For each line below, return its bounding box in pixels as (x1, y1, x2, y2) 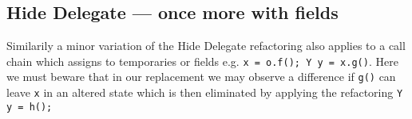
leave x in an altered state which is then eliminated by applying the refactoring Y (6, 84, 403, 101)
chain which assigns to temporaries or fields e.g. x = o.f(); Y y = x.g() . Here (6, 52, 398, 69)
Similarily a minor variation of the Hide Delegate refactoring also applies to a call (6, 37, 406, 54)
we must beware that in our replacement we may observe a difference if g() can (6, 68, 396, 85)
